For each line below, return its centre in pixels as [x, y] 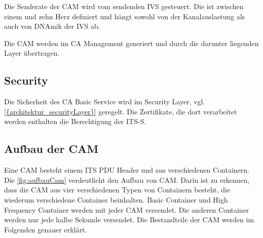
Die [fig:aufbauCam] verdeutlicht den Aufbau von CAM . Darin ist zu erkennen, [127, 180]
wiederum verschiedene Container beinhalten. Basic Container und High [116, 199]
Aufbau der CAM [51, 149]
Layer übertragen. [32, 53]
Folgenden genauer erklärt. [46, 229]
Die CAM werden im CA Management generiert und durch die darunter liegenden [131, 43]
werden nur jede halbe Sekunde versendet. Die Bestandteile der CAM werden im [129, 220]
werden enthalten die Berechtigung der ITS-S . [75, 121]
